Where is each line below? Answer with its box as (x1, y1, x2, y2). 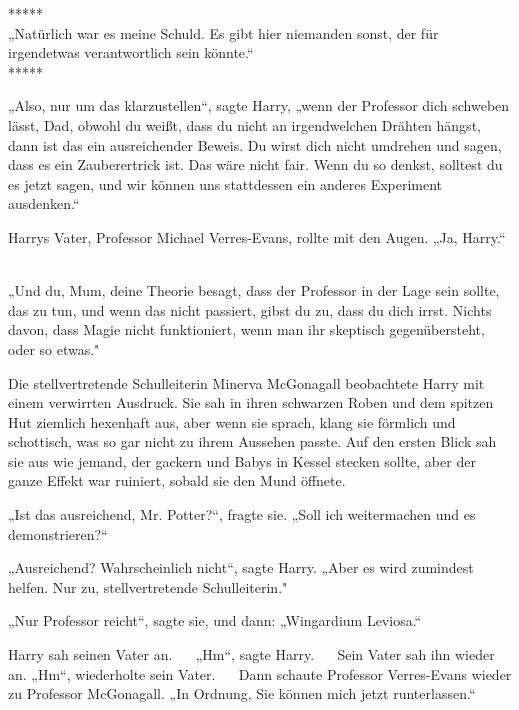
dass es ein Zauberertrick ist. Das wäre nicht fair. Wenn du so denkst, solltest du (8, 154, 503, 175)
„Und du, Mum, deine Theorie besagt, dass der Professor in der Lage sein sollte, (8, 280, 500, 301)
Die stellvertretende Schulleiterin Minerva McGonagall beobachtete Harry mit (8, 372, 485, 393)
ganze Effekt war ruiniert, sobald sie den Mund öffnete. (8, 470, 346, 491)
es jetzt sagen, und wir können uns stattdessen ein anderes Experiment (8, 173, 443, 194)
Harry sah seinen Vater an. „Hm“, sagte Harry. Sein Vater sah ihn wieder (8, 644, 495, 665)
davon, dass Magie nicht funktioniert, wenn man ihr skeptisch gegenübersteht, (8, 319, 485, 340)
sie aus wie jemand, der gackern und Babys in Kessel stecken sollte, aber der (8, 450, 476, 471)
